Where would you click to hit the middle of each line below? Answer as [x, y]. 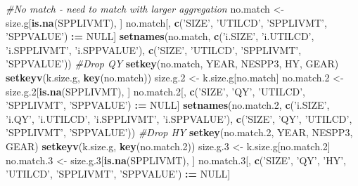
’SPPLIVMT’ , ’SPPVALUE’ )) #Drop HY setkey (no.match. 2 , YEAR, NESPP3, [179, 132]
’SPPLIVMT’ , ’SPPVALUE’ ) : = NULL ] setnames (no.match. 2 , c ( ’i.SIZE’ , [168, 105]
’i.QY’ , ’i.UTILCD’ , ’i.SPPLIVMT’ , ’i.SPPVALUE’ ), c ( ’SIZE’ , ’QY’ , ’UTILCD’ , [179, 118]
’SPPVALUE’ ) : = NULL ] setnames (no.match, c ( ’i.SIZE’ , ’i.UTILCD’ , [160, 36]
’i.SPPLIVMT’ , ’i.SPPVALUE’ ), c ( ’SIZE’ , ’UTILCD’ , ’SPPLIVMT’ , [154, 49]
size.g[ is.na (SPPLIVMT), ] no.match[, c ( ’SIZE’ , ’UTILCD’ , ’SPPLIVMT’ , [166, 22]
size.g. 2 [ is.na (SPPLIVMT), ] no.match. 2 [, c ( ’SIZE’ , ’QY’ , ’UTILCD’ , [155, 91]
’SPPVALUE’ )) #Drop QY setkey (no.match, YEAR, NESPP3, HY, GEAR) [172, 64]
